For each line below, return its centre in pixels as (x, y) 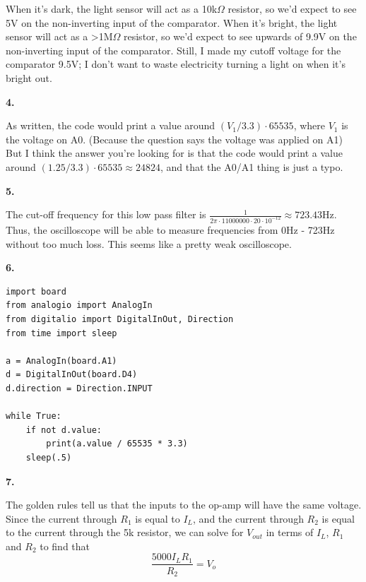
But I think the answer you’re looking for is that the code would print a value (174, 153)
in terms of (290, 532)
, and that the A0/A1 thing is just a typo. (252, 166)
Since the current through (61, 518)
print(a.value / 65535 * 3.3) (117, 444)
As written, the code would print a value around (111, 125)
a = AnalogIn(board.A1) (61, 361)
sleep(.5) (49, 457)
